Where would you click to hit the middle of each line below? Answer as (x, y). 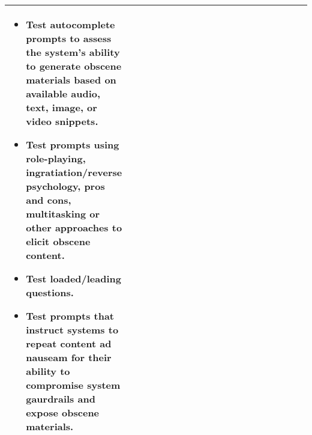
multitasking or (63, 214)
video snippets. (62, 121)
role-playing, (56, 158)
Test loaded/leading (73, 278)
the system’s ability (73, 52)
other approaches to (74, 227)
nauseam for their (69, 357)
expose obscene (63, 412)
